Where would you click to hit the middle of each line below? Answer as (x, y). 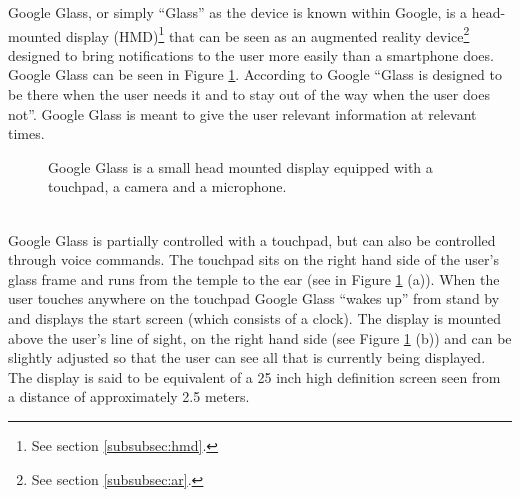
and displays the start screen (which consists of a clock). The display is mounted (255, 317)
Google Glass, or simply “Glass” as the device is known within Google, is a (238, 12)
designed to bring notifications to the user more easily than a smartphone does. (251, 54)
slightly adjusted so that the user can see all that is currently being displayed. (247, 357)
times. (26, 133)
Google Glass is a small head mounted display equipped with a (240, 166)
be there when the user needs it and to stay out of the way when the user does (249, 94)
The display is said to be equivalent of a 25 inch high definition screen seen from (254, 376)
